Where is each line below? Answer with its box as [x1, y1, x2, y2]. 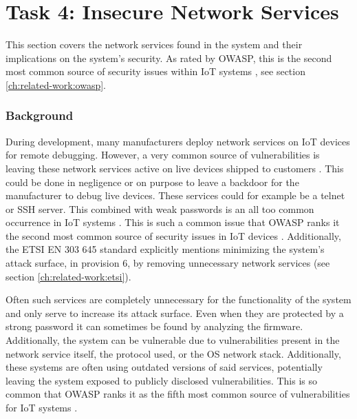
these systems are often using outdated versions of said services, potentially [6, 360, 323, 374]
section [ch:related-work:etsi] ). [6, 269, 131, 283]
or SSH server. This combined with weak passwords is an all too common [6, 201, 314, 216]
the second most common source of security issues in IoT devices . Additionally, [6, 228, 341, 243]
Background [6, 107, 74, 124]
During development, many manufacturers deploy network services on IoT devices [6, 134, 350, 148]
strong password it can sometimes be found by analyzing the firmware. [6, 319, 303, 334]
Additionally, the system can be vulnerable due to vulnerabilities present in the [6, 333, 340, 347]
